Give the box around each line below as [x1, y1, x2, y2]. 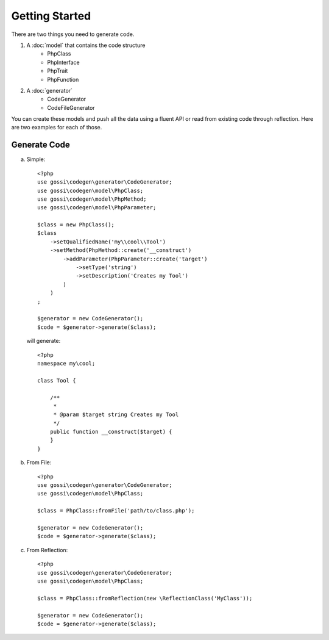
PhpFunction [47, 76, 79, 83]
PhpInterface [47, 59, 80, 66]
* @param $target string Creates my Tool [53, 411, 179, 418]
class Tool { [37, 377, 76, 384]
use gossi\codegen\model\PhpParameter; [37, 204, 157, 211]
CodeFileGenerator [47, 104, 95, 111]
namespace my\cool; [37, 360, 96, 367]
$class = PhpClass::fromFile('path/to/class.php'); [37, 507, 195, 514]
